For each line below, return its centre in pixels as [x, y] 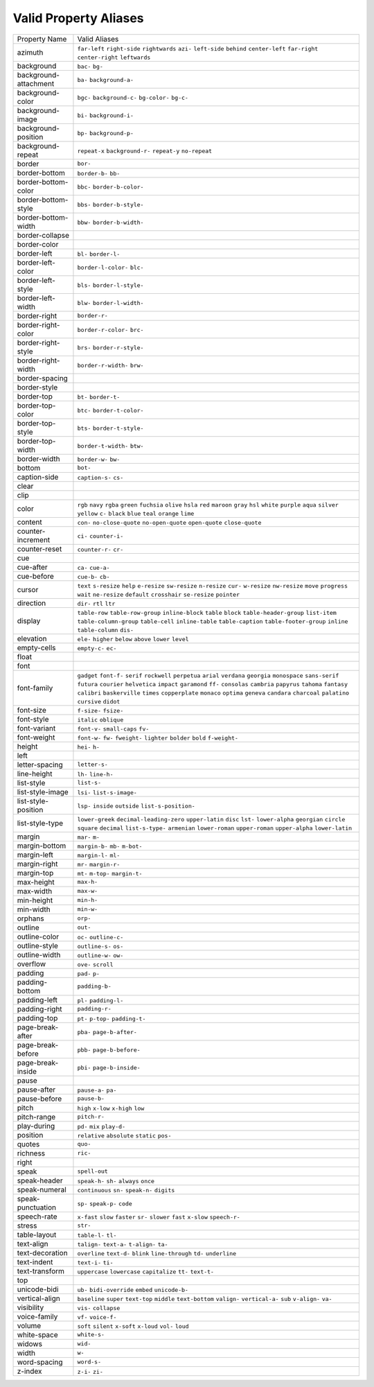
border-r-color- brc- [110, 330]
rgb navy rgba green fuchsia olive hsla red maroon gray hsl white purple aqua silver [208, 505]
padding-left [37, 1000]
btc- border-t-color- [110, 410]
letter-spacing [40, 765]
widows [30, 1343]
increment [34, 539]
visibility [30, 1307]
